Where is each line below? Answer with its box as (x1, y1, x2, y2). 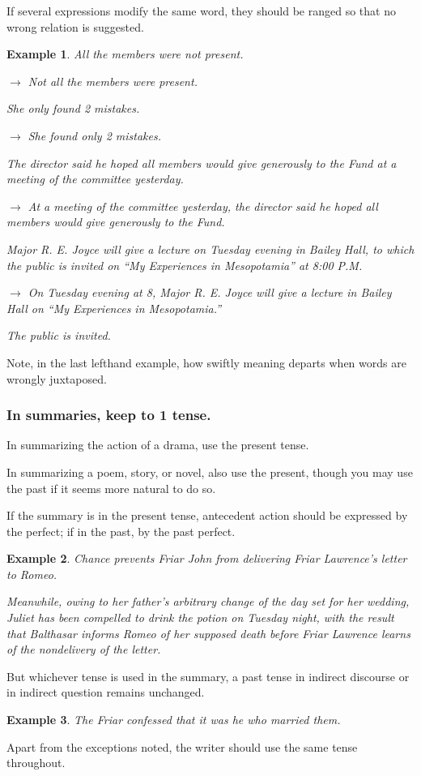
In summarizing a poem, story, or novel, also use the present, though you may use (6, 463, 413, 480)
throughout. (6, 754, 66, 771)
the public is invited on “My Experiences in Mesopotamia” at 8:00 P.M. (6, 256, 363, 273)
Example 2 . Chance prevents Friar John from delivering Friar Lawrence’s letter (6, 550, 407, 567)
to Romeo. (6, 565, 57, 582)
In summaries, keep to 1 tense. (6, 405, 211, 425)
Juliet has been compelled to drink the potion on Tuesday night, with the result (6, 609, 394, 626)
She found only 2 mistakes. (28, 126, 161, 144)
